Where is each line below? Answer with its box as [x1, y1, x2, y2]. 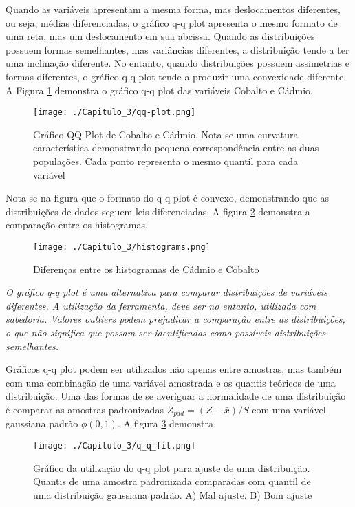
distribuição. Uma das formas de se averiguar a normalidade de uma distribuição [6, 389, 346, 403]
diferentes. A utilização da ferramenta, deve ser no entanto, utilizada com [6, 298, 316, 312]
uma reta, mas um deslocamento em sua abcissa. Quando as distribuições [6, 29, 315, 43]
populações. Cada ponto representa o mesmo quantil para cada [33, 154, 298, 168]
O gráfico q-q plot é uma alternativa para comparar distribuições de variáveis [6, 285, 327, 299]
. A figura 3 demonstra [117, 416, 213, 431]
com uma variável [252, 402, 326, 416]
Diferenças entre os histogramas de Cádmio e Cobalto [33, 261, 259, 276]
